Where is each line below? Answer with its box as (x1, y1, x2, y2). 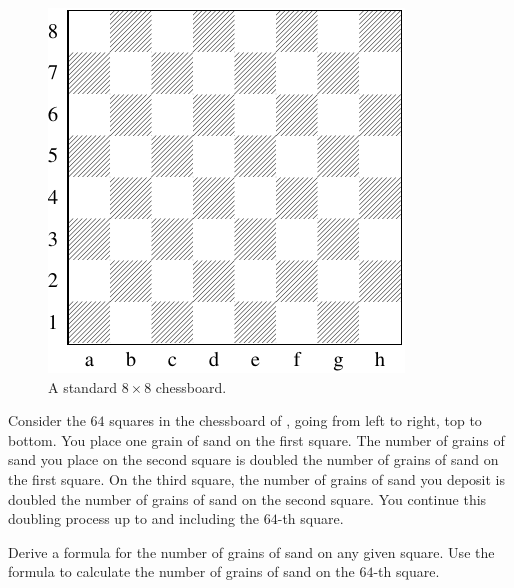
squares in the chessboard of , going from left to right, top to (109, 410, 482, 431)
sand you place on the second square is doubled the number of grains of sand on (8, 449, 499, 470)
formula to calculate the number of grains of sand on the (8, 561, 355, 582)
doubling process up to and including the (8, 508, 260, 529)
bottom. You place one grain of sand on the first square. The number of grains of (8, 429, 505, 450)
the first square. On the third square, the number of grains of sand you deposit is (8, 468, 506, 489)
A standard (48, 376, 117, 397)
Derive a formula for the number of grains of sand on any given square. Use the (8, 541, 495, 562)
